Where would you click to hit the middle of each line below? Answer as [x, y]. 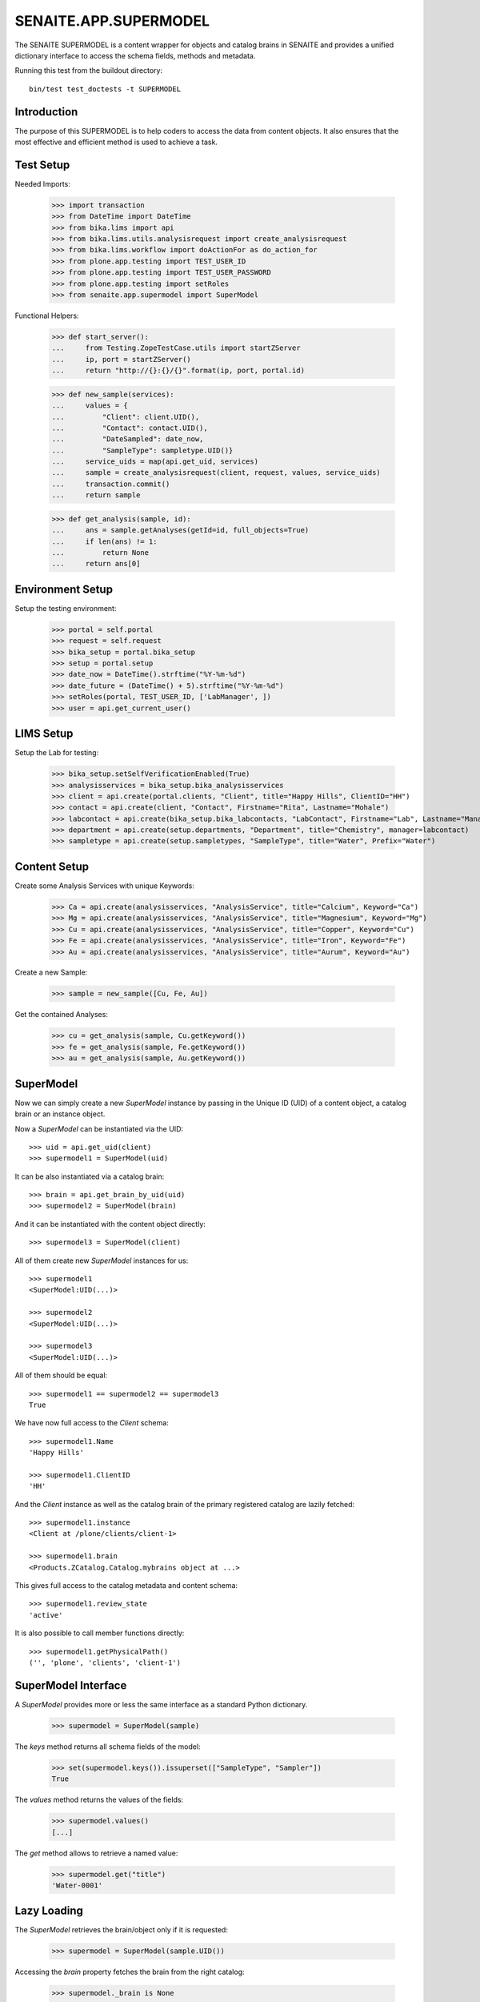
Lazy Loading [49, 1911]
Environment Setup [64, 589]
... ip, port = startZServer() [121, 359]
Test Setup [42, 165]
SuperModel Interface [71, 1685]
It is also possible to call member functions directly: [100, 1633]
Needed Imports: [43, 183]
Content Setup [52, 866]
